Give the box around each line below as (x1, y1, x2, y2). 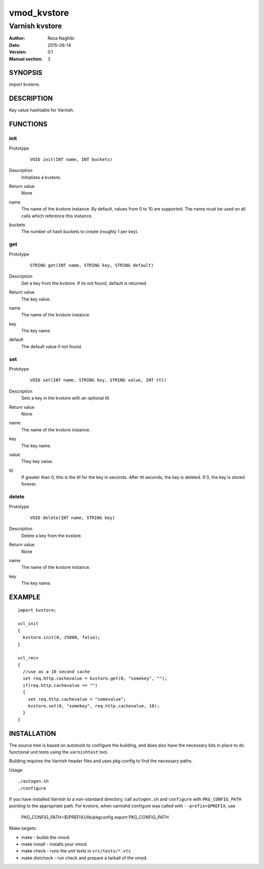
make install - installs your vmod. (21, 841, 88, 847)
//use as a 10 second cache (22, 669, 90, 675)
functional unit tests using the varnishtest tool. (9, 749, 109, 755)
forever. (21, 481, 37, 487)
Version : (9, 49, 27, 55)
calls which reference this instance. (21, 213, 93, 219)
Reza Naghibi (47, 35, 74, 41)
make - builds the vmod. (21, 834, 70, 840)
